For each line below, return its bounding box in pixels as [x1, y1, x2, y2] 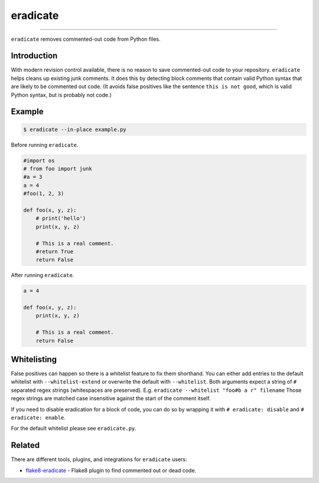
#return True [35, 248, 74, 255]
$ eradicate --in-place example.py [23, 126, 126, 133]
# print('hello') [35, 215, 86, 222]
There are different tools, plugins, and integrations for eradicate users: [11, 456, 187, 463]
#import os [23, 157, 55, 164]
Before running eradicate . [11, 141, 79, 148]
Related [11, 440, 40, 450]
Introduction [11, 51, 58, 61]
